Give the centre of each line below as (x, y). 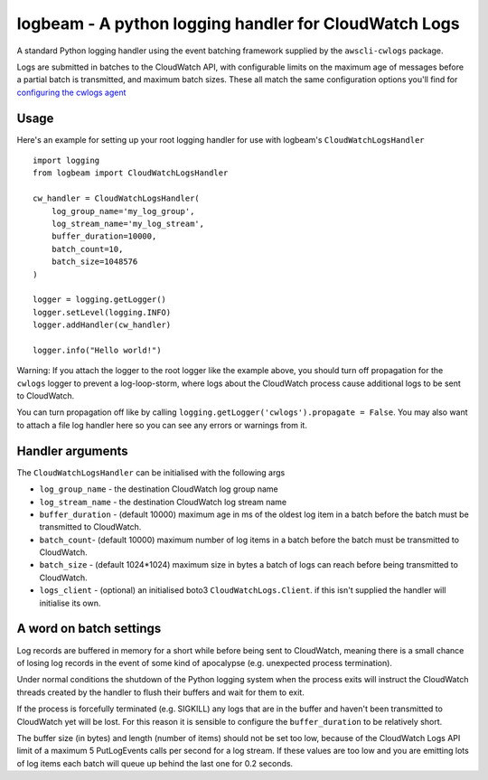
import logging (66, 161)
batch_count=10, (87, 249)
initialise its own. (70, 603)
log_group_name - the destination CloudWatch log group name (159, 489)
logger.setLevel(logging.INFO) (102, 312)
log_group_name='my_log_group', (123, 211)
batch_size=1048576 (94, 262)
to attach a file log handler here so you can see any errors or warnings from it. (162, 425)
